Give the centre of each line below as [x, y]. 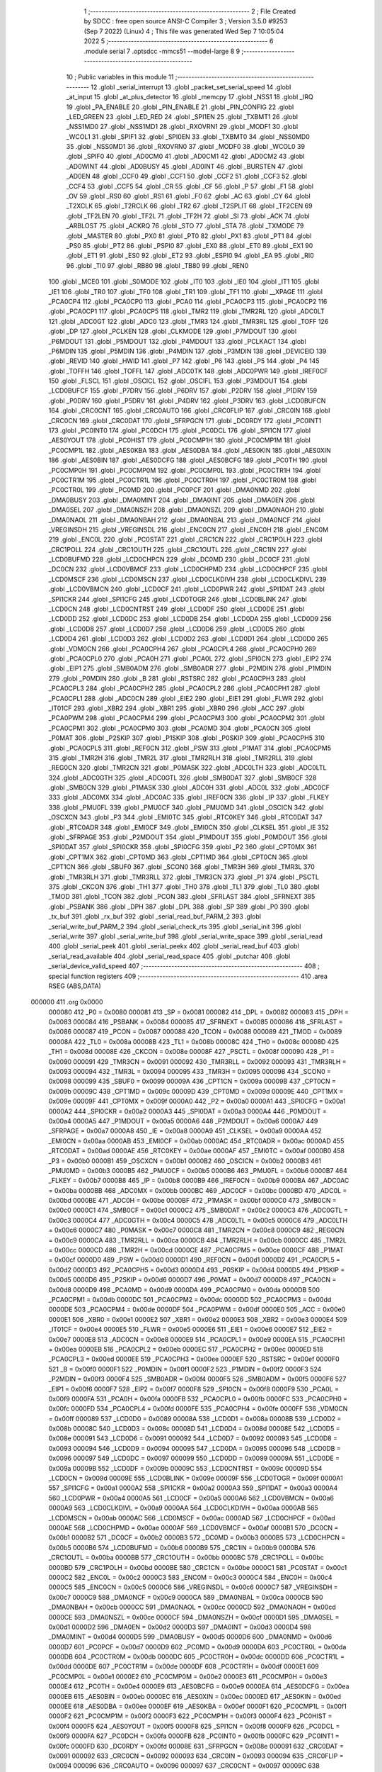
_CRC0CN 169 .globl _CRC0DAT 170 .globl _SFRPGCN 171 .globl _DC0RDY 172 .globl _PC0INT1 [185, 420]
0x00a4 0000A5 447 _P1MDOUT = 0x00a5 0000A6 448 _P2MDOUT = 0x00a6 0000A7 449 [183, 1121]
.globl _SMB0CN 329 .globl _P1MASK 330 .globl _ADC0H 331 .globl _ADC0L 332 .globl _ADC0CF [189, 787]
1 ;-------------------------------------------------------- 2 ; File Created [190, 11]
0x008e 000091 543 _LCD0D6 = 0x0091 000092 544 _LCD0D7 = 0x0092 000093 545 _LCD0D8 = [193, 1438]
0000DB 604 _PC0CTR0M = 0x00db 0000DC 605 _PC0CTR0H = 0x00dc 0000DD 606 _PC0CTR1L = [197, 1657]
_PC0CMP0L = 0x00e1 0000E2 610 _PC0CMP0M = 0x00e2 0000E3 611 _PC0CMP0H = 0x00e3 [188, 1676]
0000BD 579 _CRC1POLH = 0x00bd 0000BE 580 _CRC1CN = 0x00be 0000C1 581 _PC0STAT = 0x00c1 [198, 1567]
